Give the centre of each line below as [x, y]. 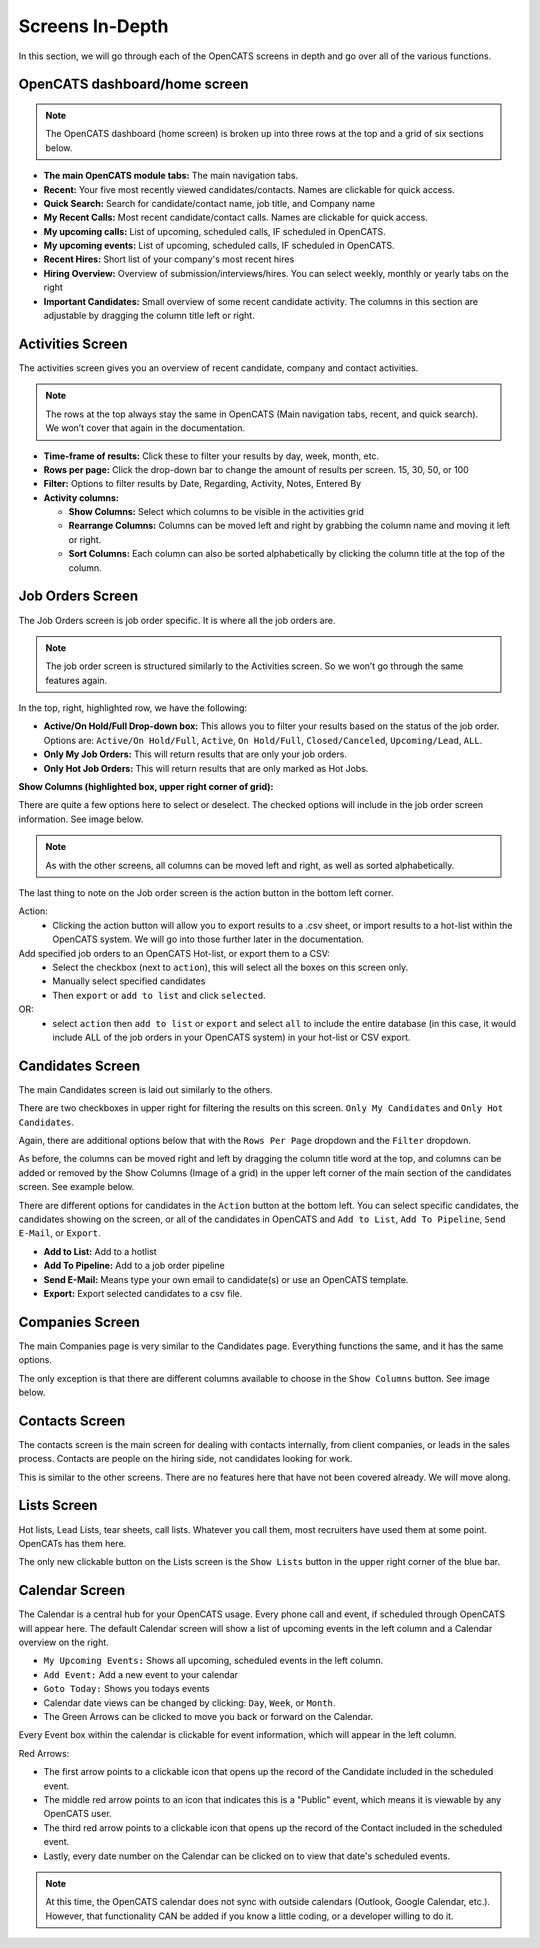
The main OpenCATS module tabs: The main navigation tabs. [171, 176]
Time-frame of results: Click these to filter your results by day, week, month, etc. [211, 456]
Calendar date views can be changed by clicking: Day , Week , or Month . [189, 1702]
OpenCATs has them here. [72, 1543]
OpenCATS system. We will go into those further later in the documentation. [208, 939]
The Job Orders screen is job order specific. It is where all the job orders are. [177, 620]
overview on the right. [63, 1642]
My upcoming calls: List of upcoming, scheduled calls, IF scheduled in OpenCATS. [215, 231]
